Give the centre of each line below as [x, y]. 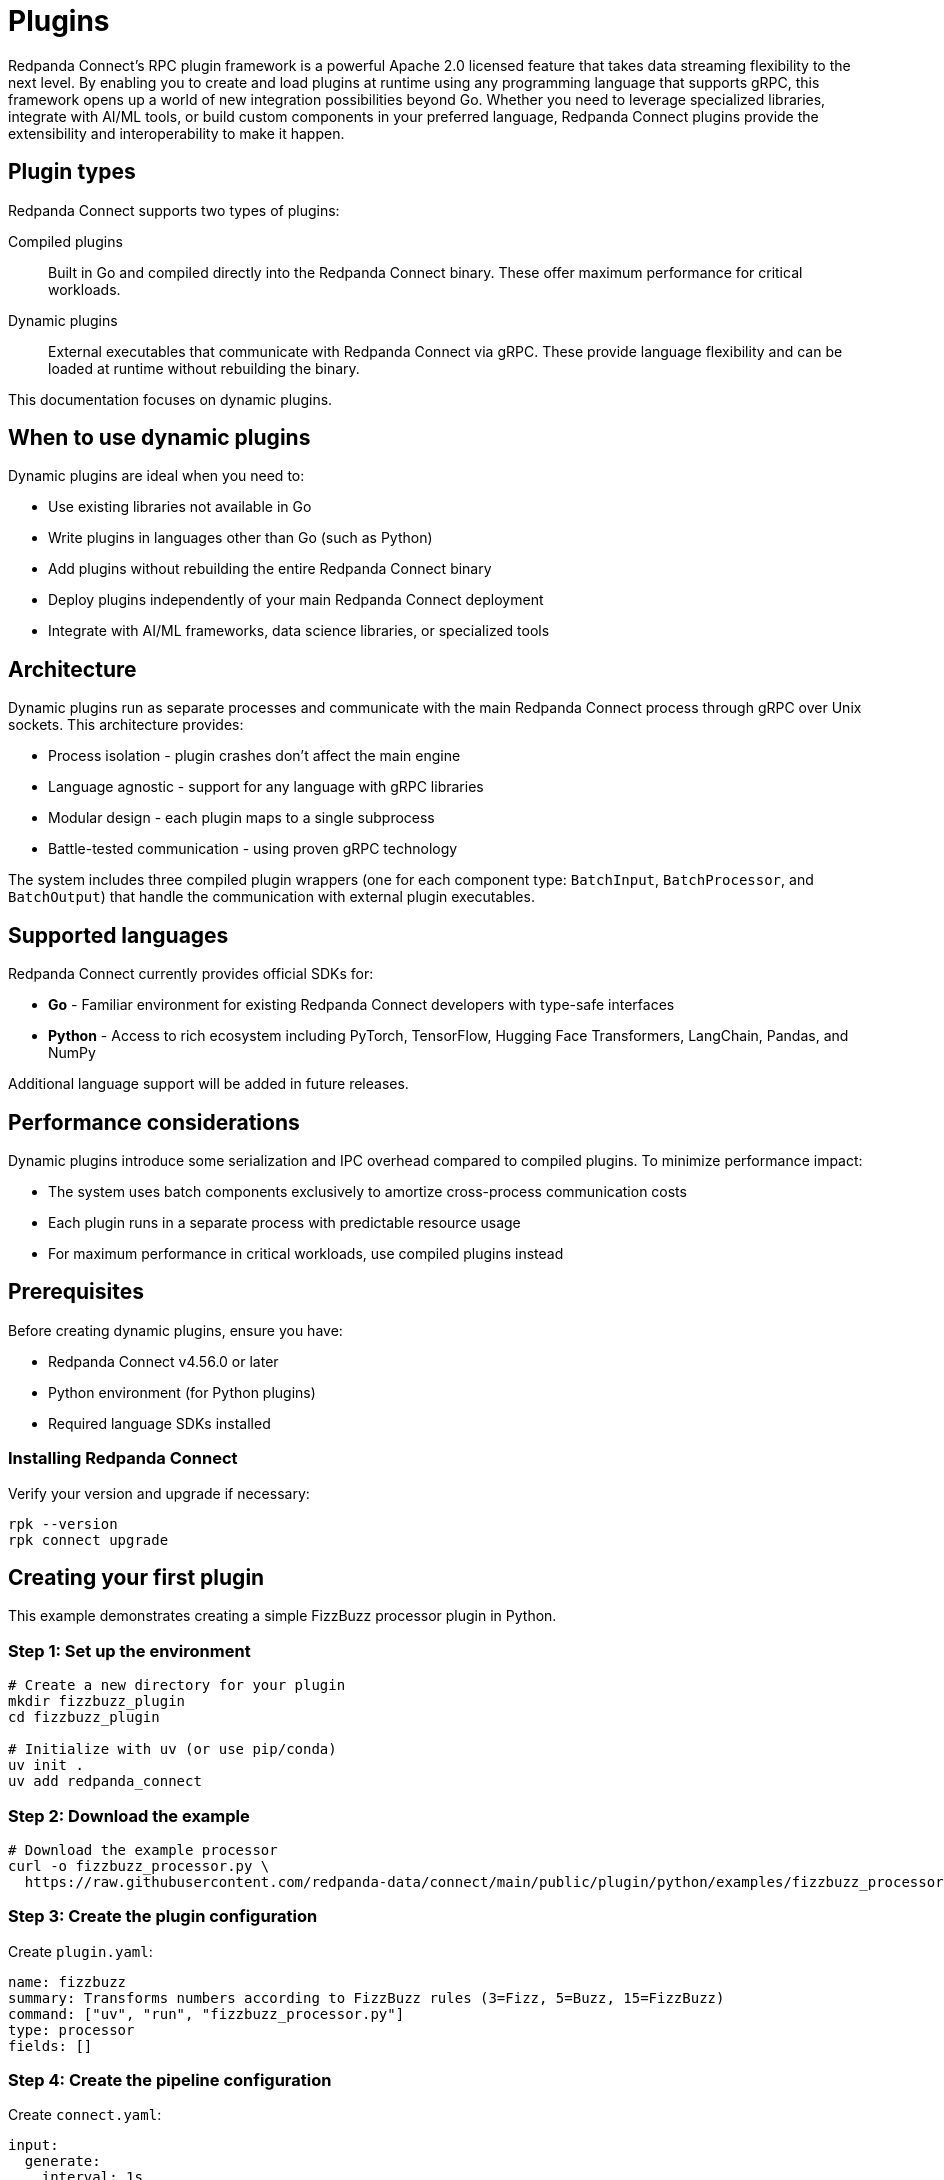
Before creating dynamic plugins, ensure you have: [175, 1330]
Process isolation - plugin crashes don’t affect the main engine [254, 756]
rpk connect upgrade [88, 1539]
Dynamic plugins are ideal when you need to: [156, 476]
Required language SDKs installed [159, 1423]
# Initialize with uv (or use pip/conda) [172, 1749]
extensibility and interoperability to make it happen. [176, 133]
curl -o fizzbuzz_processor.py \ [139, 1865]
